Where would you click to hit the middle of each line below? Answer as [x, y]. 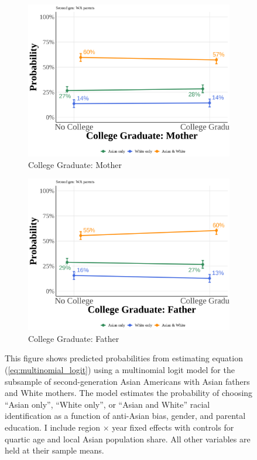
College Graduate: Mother [75, 164]
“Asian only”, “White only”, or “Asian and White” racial [107, 404]
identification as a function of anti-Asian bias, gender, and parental [125, 416]
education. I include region [53, 427]
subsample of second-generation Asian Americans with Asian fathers [127, 381]
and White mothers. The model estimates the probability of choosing [129, 393]
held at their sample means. [54, 450]
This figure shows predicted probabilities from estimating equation [124, 358]
